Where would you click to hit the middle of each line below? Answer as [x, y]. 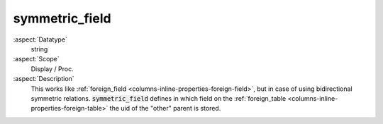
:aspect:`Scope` [36, 59]
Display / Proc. [52, 69]
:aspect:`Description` [44, 79]
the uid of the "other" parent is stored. [165, 108]
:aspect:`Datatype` [40, 39]
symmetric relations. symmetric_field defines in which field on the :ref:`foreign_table [159, 98]
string [39, 49]
